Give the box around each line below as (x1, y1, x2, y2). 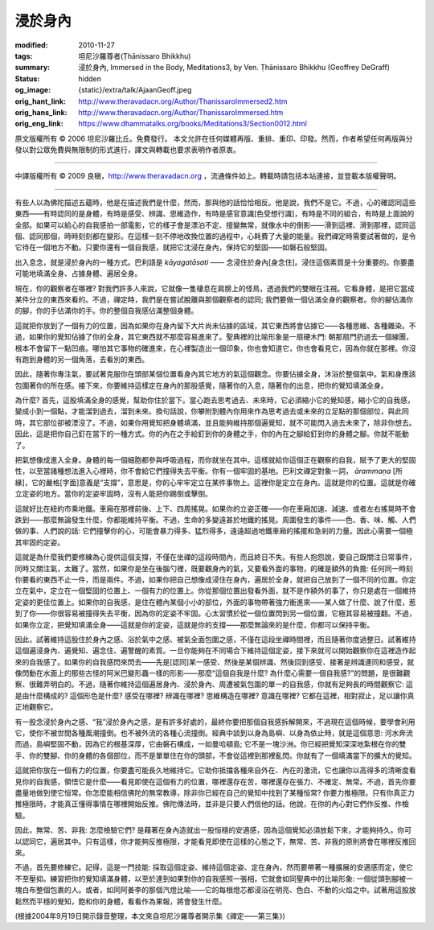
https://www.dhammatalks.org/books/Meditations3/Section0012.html (78, 119, 307, 129)
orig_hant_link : (14, 97, 67, 106)
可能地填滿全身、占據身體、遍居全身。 (14, 269, 142, 278)
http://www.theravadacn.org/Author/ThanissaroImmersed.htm (78, 107, 284, 117)
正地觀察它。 (14, 702, 58, 712)
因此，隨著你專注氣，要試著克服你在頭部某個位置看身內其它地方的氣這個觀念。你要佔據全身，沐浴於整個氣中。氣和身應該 (14, 369, 416, 379)
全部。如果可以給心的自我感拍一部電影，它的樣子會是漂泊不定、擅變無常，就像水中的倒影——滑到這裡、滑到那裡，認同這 (14, 220, 416, 229)
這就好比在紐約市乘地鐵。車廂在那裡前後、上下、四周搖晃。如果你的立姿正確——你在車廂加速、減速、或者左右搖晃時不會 (14, 504, 416, 513)
